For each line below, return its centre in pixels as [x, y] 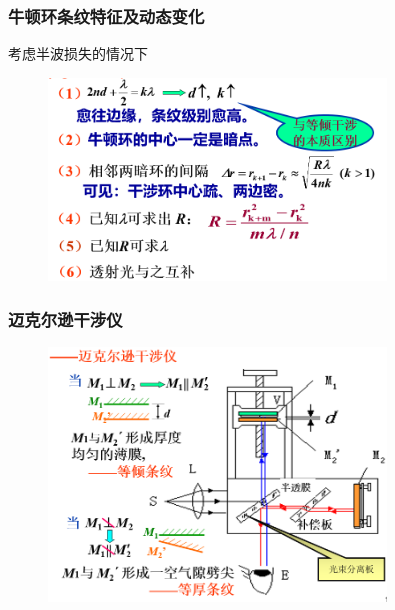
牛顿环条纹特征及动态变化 [106, 15]
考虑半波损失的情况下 [78, 53]
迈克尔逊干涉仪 [65, 319]
